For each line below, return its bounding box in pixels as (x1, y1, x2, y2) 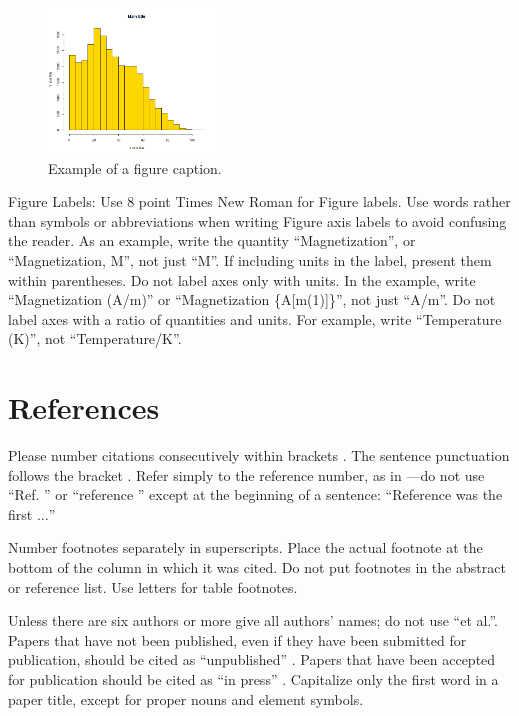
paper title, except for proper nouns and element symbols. (8, 688, 364, 709)
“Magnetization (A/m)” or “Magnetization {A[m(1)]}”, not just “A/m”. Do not (8, 289, 496, 310)
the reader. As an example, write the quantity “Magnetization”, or (8, 230, 416, 251)
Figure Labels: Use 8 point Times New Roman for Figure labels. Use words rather (8, 191, 511, 212)
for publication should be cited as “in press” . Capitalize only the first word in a (8, 669, 499, 690)
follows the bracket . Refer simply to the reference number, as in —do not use (8, 464, 485, 485)
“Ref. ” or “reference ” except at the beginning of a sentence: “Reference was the (8, 484, 503, 505)
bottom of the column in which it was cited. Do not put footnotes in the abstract (8, 557, 506, 578)
